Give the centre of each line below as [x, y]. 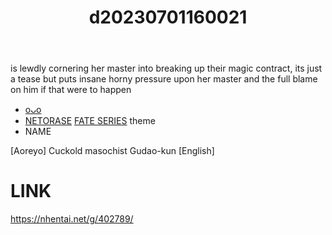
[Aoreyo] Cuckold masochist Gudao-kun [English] [112, 151]
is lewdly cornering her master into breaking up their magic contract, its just [166, 68]
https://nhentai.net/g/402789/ [72, 219]
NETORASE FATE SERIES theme [90, 121]
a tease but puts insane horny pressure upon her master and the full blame [164, 79]
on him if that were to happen [71, 90]
